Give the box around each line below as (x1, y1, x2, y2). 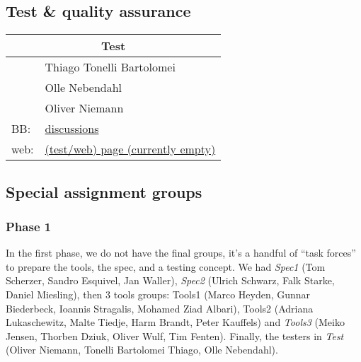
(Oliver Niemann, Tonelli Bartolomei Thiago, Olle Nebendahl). (6, 342, 278, 357)
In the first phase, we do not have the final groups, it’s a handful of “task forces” (6, 245, 356, 260)
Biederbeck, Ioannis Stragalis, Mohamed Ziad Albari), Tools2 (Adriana (6, 300, 314, 315)
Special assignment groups (6, 180, 202, 202)
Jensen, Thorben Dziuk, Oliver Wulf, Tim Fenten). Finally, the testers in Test (6, 328, 344, 343)
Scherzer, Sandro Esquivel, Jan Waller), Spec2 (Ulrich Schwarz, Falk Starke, (6, 273, 335, 288)
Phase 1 (6, 217, 52, 235)
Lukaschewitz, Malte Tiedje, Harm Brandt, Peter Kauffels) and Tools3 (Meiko (6, 315, 345, 329)
